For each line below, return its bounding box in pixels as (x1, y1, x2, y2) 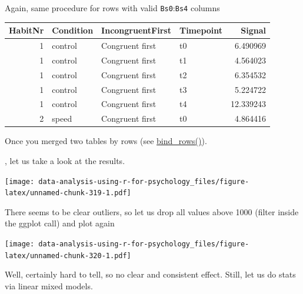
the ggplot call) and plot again (5, 217, 115, 229)
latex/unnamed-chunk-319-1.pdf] (5, 189, 131, 198)
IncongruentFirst (101, 24, 171, 36)
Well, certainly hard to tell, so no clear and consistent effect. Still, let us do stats (5, 268, 296, 280)
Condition (52, 24, 94, 36)
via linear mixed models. (5, 279, 93, 292)
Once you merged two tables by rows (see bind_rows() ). (5, 135, 207, 147)
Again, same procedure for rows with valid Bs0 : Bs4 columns (5, 2, 220, 14)
